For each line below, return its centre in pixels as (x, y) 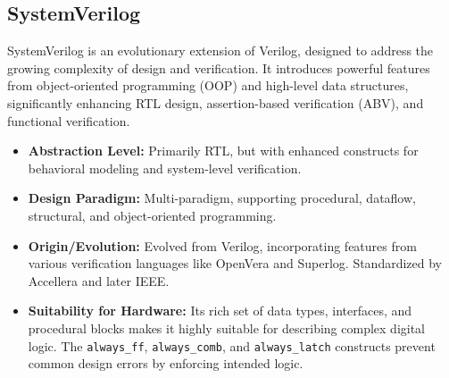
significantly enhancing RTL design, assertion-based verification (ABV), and (216, 102)
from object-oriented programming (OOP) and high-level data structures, (208, 85)
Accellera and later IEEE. (99, 280)
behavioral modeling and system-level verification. (165, 168)
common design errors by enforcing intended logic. (166, 363)
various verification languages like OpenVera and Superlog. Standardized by (235, 263)
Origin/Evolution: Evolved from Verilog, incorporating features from (222, 245)
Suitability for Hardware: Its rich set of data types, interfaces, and (220, 311)
